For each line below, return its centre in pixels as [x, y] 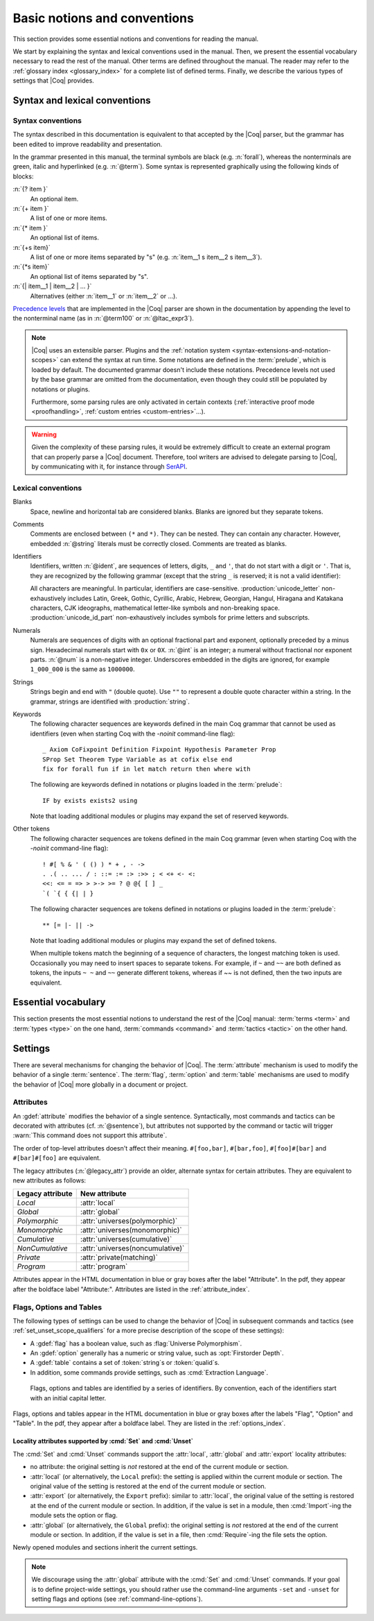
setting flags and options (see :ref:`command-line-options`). [117, 1599]
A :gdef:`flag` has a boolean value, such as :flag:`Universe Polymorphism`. [136, 1343]
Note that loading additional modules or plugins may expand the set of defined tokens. [153, 940]
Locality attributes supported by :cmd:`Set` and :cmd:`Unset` [103, 1441]
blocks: [23, 176]
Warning [44, 434]
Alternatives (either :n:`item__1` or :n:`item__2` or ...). [104, 296]
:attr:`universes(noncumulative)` [132, 1248]
